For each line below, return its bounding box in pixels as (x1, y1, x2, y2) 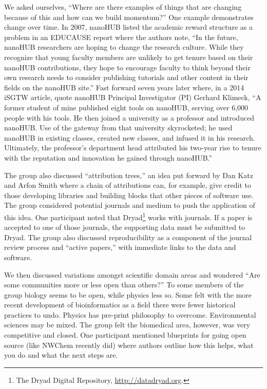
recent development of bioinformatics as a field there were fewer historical (4, 299, 236, 310)
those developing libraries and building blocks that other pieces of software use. (4, 189, 254, 200)
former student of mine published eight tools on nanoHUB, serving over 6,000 (4, 102, 249, 112)
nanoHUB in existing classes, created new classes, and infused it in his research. (4, 132, 255, 143)
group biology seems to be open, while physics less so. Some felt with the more (4, 289, 252, 300)
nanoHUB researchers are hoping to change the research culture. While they (4, 42, 244, 52)
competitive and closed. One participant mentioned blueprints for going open (4, 329, 246, 340)
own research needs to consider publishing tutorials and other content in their (4, 72, 249, 83)
